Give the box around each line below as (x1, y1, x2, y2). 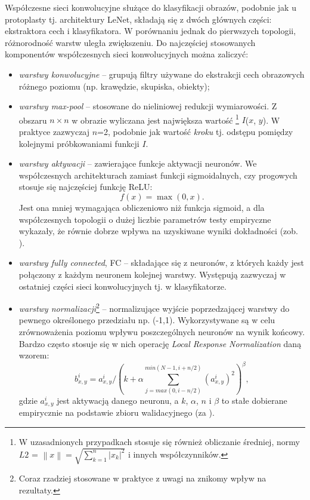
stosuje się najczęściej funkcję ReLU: (18, 180, 153, 193)
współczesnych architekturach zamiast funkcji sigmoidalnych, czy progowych (18, 168, 297, 181)
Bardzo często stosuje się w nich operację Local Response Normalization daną (18, 337, 302, 349)
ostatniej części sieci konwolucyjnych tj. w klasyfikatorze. (18, 280, 227, 292)
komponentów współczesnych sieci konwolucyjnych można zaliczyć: (5, 48, 249, 60)
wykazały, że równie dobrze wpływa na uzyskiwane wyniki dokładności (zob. (18, 225, 298, 237)
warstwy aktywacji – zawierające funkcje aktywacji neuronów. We (18, 157, 257, 170)
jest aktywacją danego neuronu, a (57, 394, 179, 406)
